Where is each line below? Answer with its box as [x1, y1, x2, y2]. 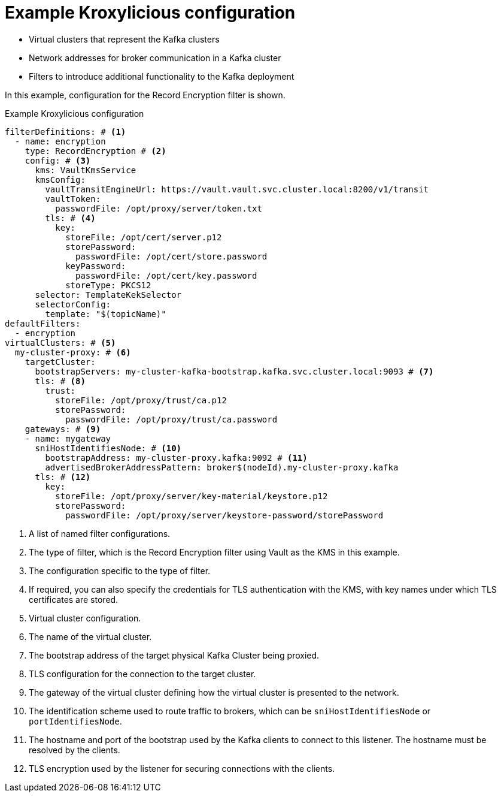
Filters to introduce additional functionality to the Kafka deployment [29, 71, 294, 81]
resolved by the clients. [29, 744, 120, 755]
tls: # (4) [45, 213, 96, 223]
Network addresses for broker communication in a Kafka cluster [29, 52, 281, 63]
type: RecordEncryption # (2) [25, 146, 166, 156]
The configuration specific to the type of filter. [29, 565, 211, 576]
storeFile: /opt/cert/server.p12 [65, 232, 222, 242]
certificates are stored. [29, 594, 119, 605]
